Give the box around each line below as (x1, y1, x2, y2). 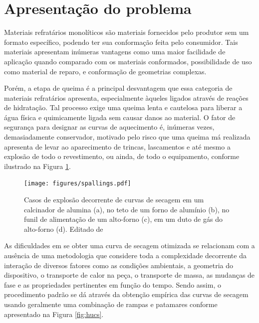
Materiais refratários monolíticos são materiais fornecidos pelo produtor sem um (4, 27, 249, 37)
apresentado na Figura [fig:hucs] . (4, 309, 104, 319)
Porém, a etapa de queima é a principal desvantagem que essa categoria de (4, 83, 233, 93)
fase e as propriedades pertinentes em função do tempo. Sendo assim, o (4, 279, 221, 290)
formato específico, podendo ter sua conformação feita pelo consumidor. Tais (4, 36, 238, 47)
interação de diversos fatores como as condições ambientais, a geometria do (4, 260, 234, 270)
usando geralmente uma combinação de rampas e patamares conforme (4, 299, 218, 310)
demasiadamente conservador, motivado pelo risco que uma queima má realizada (4, 132, 251, 142)
